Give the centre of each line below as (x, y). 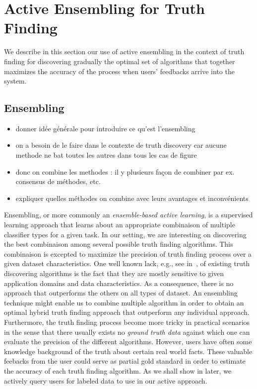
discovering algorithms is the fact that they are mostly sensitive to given (114, 273)
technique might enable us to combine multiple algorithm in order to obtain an (124, 302)
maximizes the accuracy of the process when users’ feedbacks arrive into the (119, 71)
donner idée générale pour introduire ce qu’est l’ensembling (105, 128)
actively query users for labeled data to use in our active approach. (106, 380)
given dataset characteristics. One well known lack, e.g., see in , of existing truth (127, 263)
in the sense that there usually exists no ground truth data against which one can (127, 332)
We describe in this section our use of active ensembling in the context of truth (124, 51)
